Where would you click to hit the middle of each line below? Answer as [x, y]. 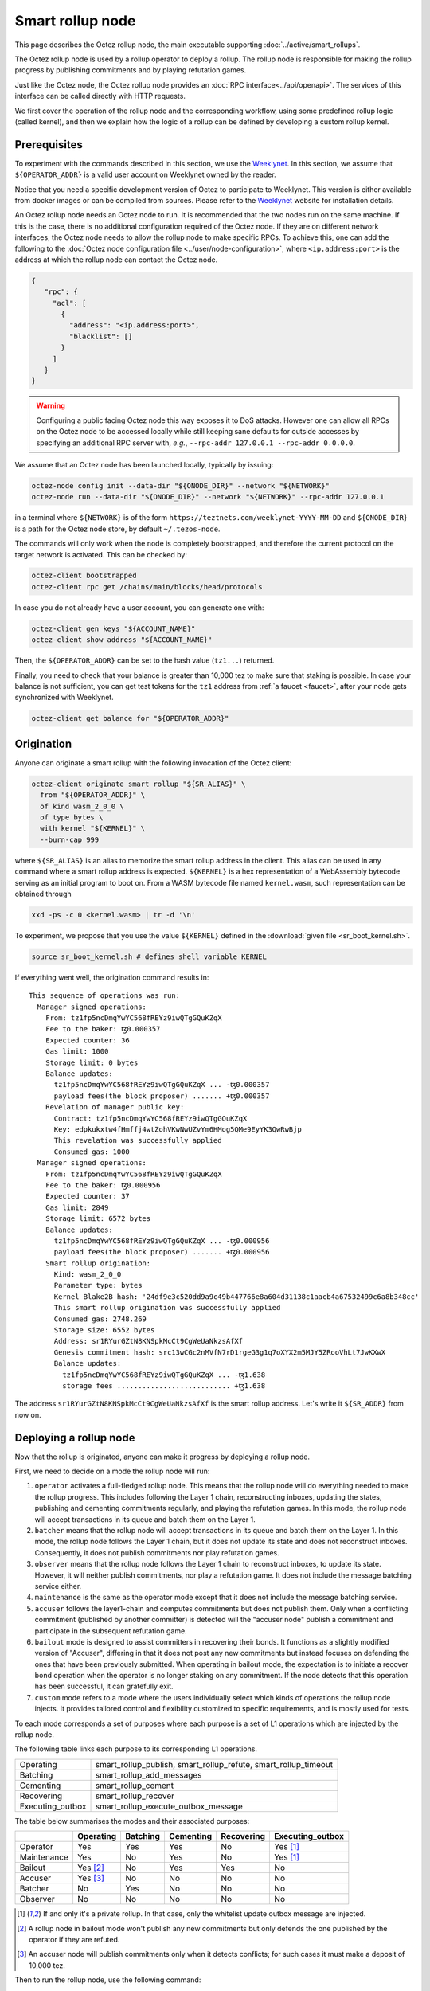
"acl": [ [69, 303]
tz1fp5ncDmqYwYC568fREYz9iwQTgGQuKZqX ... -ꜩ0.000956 [162, 1241]
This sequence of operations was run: [105, 996]
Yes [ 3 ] [91, 1878]
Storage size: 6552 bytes [104, 1330]
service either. [58, 1586]
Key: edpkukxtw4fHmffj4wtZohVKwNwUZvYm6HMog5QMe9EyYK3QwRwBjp [178, 1129]
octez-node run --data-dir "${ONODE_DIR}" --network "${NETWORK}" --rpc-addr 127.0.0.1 [208, 497]
